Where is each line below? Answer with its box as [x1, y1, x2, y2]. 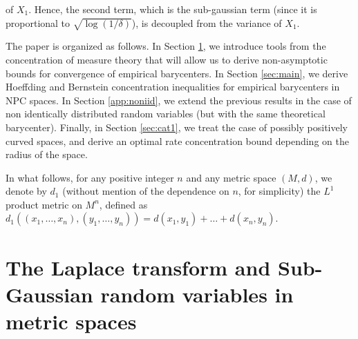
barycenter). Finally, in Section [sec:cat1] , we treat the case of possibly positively [6, 119, 348, 134]
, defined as [99, 197, 148, 211]
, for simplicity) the [238, 184, 321, 198]
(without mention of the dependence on [62, 184, 229, 198]
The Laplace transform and [6, 253, 271, 281]
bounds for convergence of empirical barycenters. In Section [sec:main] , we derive [6, 66, 348, 80]
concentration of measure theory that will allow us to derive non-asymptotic [6, 52, 328, 66]
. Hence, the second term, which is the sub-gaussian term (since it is [28, 2, 317, 16]
